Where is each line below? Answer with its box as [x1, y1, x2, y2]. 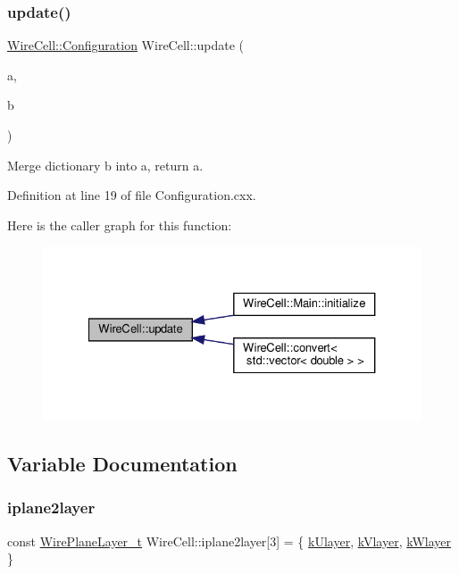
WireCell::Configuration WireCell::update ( [7, 36, 245, 54]
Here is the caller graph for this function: [7, 215, 232, 234]
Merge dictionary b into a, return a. [7, 155, 204, 174]
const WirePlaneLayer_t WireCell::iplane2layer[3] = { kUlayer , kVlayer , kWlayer [7, 531, 452, 550]
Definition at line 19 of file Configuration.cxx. [7, 186, 256, 204]
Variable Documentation [7, 449, 238, 477]
